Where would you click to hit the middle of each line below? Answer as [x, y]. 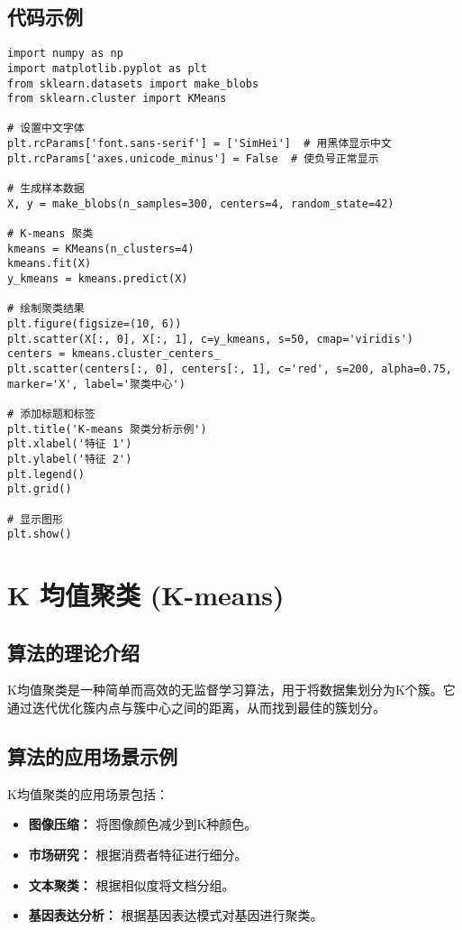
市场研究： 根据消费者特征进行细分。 [138, 855]
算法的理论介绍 [73, 652]
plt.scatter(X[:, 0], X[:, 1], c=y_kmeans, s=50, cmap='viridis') [211, 339]
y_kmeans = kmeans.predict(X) [98, 279]
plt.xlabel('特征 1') [70, 444]
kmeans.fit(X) [50, 264]
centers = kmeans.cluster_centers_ [114, 354]
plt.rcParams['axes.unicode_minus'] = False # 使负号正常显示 [193, 158]
